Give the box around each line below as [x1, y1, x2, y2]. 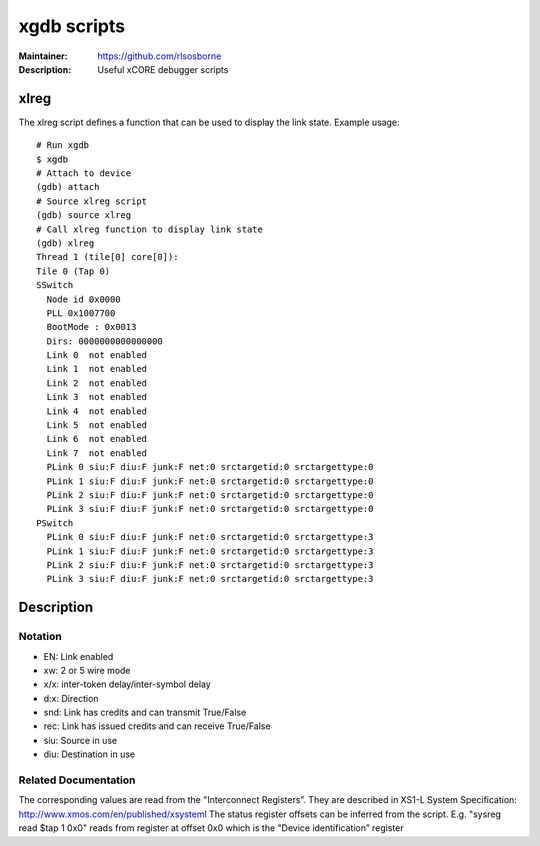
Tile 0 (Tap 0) [36, 265, 111, 277]
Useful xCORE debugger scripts [97, 63, 229, 75]
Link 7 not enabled [46, 447, 148, 459]
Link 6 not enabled [46, 433, 148, 445]
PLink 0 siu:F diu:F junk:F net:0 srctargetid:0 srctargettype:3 [46, 531, 374, 543]
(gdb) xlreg [36, 237, 95, 249]
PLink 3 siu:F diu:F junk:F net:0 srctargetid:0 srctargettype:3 [46, 573, 374, 585]
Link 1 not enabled [46, 363, 148, 375]
